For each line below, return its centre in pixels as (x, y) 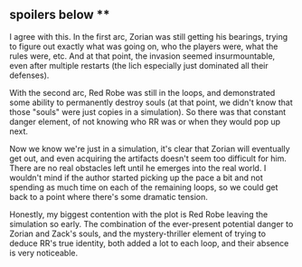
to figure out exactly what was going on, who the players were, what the (144, 46)
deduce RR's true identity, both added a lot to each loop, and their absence (149, 243)
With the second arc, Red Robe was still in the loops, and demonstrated (142, 92)
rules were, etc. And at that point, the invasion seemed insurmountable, (142, 56)
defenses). (29, 75)
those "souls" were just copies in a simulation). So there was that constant (148, 111)
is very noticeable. (44, 253)
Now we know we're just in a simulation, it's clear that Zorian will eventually (150, 148)
